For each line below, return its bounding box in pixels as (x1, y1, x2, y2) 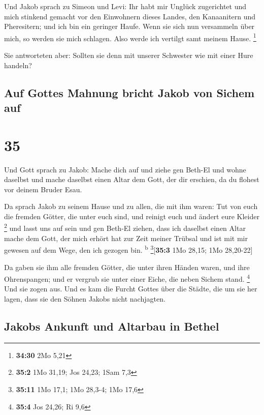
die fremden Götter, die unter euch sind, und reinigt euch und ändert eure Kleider (4, 211, 259, 221)
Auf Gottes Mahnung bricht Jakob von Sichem (4, 84, 255, 100)
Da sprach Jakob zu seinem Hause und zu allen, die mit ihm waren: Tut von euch (4, 201, 258, 212)
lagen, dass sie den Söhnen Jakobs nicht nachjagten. (4, 293, 166, 304)
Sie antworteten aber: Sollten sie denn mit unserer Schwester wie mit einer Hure (4, 50, 253, 61)
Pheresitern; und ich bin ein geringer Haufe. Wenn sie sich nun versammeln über (4, 21, 255, 32)
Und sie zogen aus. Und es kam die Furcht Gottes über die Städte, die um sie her (4, 283, 257, 294)
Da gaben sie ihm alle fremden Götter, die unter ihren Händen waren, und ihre (4, 261, 250, 272)
